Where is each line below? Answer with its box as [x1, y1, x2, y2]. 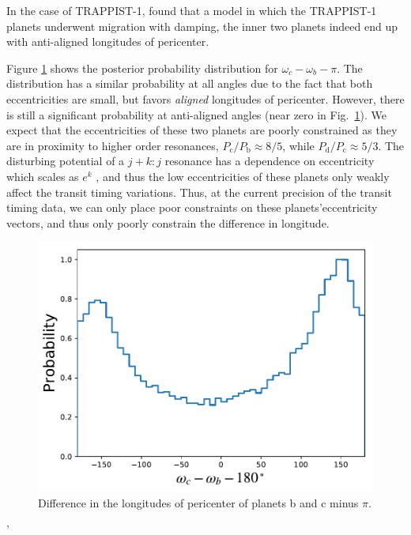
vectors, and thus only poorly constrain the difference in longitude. [6, 214, 330, 231]
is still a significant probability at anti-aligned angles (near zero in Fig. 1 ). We [6, 106, 386, 122]
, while [282, 137, 315, 153]
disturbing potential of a [6, 153, 125, 169]
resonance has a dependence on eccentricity [164, 153, 375, 169]
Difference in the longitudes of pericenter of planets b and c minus [38, 494, 359, 511]
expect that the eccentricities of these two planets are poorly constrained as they [6, 122, 398, 138]
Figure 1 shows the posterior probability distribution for [6, 59, 278, 76]
